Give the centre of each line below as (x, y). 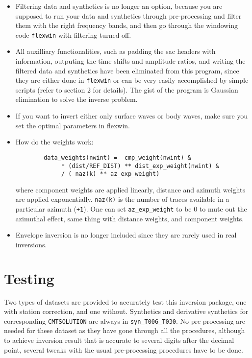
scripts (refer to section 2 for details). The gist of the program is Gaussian (127, 89)
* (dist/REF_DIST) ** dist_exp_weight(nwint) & (140, 166)
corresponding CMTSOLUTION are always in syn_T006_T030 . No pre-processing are (125, 321)
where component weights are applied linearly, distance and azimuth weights (130, 189)
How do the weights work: (54, 142)
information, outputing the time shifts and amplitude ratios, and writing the (130, 61)
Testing (29, 278)
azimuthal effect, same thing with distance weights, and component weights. (130, 218)
